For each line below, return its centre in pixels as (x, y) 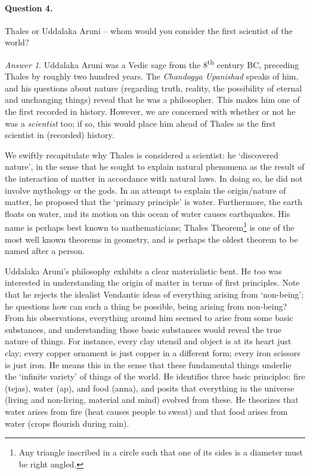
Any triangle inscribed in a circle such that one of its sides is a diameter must (161, 452)
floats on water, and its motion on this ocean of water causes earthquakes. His (148, 213)
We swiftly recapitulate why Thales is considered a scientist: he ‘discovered (142, 155)
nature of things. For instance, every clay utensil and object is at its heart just (148, 341)
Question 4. (29, 7)
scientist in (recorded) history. (60, 135)
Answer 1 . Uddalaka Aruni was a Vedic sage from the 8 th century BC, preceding (152, 63)
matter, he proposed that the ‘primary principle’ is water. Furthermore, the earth (154, 202)
